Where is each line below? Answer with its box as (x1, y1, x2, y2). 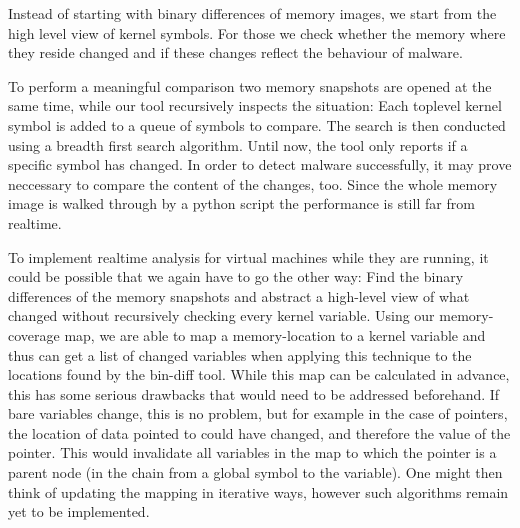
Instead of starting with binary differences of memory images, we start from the (8, 3, 497, 23)
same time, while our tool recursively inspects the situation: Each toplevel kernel (8, 95, 502, 116)
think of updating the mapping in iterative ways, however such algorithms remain (8, 481, 509, 502)
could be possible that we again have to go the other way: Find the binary (8, 266, 464, 287)
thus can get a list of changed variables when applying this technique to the (8, 344, 472, 365)
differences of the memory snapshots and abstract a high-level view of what (8, 285, 470, 306)
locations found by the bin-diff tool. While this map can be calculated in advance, (8, 364, 510, 385)
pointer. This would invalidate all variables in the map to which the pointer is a (8, 442, 497, 463)
